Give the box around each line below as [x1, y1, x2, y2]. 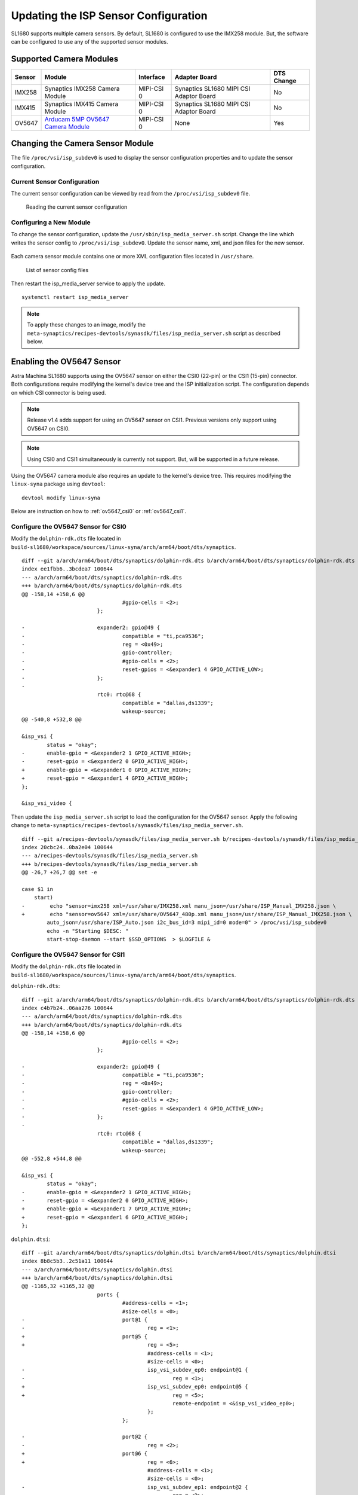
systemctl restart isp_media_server [21, 294, 129, 301]
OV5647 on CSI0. [27, 425, 70, 432]
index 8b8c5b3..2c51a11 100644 [21, 1258, 113, 1265]
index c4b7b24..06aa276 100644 [21, 1005, 113, 1011]
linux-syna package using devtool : [11, 480, 106, 487]
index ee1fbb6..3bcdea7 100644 [21, 566, 113, 572]
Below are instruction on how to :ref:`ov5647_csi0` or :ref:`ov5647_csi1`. [11, 508, 187, 515]
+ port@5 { [21, 1333, 148, 1340]
